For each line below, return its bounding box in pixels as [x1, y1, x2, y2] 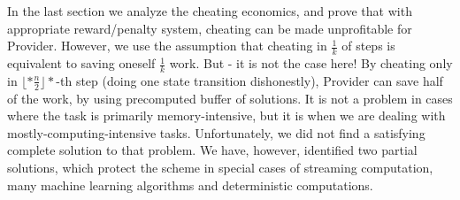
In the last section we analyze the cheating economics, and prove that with [7, 2, 412, 19]
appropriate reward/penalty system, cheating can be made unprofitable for [7, 19, 412, 37]
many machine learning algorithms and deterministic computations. [7, 175, 373, 194]
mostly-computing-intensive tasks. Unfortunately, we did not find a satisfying [7, 123, 425, 142]
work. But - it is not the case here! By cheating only [169, 54, 453, 73]
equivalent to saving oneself [7, 54, 156, 73]
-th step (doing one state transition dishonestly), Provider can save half [56, 71, 443, 89]
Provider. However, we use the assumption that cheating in [7, 36, 327, 55]
